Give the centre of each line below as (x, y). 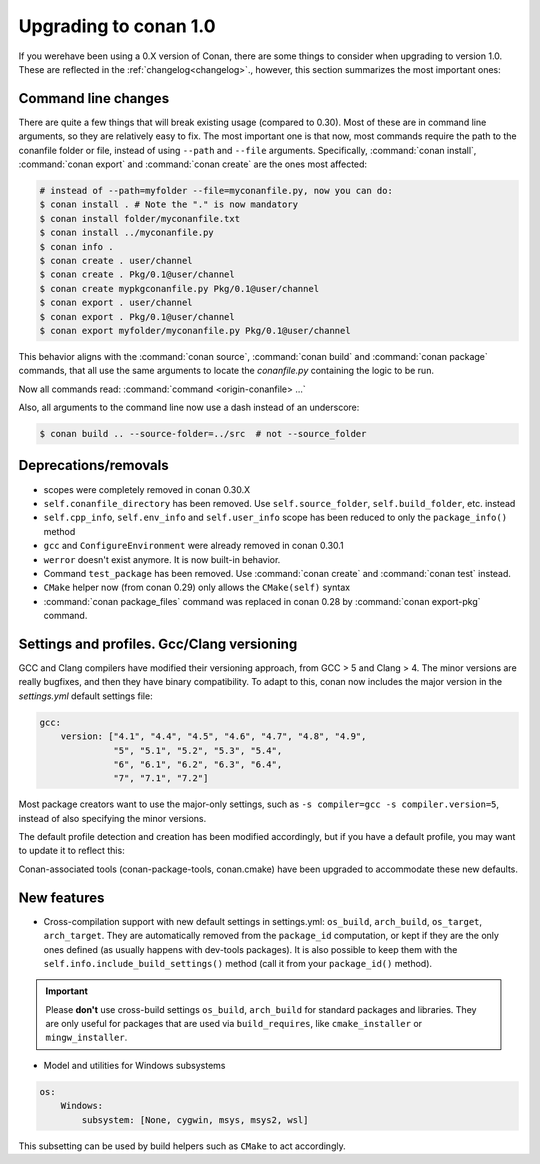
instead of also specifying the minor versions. (112, 818)
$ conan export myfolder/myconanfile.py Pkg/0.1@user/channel (195, 330)
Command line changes (94, 98)
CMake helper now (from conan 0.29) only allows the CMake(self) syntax (196, 587)
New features (61, 897)
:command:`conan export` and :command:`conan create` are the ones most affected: (193, 164)
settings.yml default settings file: (86, 696)
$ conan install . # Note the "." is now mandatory (169, 204)
